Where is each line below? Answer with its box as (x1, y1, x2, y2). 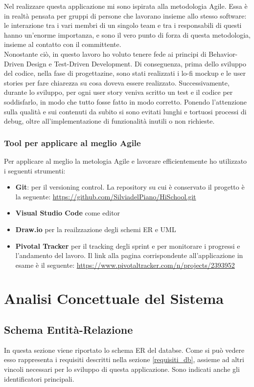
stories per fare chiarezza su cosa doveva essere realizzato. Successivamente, (4, 77, 230, 87)
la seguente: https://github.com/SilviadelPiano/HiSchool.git (15, 191, 196, 201)
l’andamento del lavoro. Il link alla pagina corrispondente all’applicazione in (15, 250, 243, 260)
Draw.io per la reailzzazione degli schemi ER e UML (15, 224, 176, 234)
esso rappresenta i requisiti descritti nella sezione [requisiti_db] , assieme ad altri (4, 354, 244, 365)
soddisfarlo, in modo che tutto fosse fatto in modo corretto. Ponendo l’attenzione (4, 96, 247, 107)
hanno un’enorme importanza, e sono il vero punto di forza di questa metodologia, (4, 29, 251, 40)
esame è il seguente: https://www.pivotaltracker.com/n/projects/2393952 (15, 259, 235, 270)
